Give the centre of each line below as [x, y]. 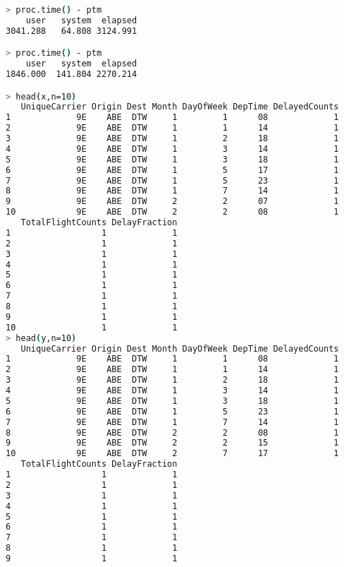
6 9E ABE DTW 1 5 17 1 [172, 170]
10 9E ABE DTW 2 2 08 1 [172, 212]
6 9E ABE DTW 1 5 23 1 [172, 411]
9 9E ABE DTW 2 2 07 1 [172, 202]
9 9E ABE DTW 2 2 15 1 [172, 443]
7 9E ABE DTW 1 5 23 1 [172, 180]
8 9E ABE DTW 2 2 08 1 [172, 432]
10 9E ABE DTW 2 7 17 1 [172, 454]
